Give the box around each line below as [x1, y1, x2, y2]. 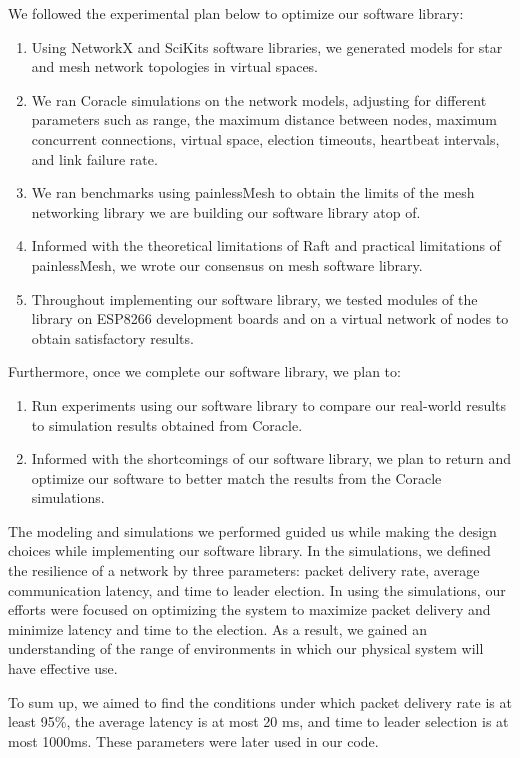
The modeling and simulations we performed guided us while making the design [8, 520, 497, 541]
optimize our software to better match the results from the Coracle [31, 467, 442, 488]
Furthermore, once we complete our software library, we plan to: [8, 361, 401, 382]
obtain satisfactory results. [31, 327, 194, 348]
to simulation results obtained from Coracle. [31, 414, 303, 435]
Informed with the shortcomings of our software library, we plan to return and [31, 448, 512, 469]
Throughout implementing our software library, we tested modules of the [31, 288, 478, 309]
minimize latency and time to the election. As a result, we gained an [8, 618, 427, 639]
